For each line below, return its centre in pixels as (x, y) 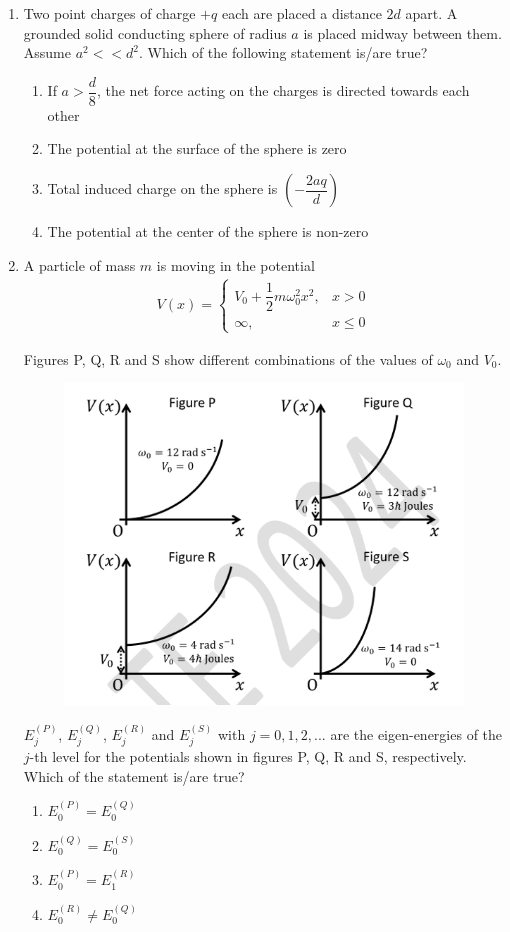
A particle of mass (79, 264)
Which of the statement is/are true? (134, 775)
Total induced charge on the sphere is (162, 188)
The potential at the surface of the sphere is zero (197, 148)
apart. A (431, 13)
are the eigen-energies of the (416, 733)
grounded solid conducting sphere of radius (155, 32)
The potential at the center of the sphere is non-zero (208, 231)
